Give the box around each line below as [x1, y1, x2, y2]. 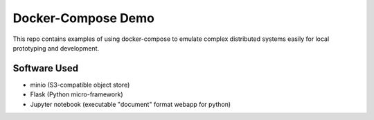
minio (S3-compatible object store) [30, 80, 130, 89]
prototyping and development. [12, 44, 100, 52]
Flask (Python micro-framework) [30, 90, 123, 98]
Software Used [12, 62, 79, 74]
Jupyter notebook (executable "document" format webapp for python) [30, 100, 231, 108]
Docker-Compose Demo [12, 10, 155, 26]
